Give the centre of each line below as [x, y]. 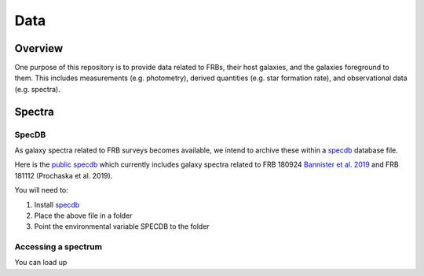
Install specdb [57, 204]
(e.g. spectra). [37, 89]
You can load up [41, 263]
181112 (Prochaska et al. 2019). [64, 175]
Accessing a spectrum [58, 247]
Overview [39, 48]
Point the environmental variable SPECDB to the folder [122, 226]
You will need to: [41, 190]
